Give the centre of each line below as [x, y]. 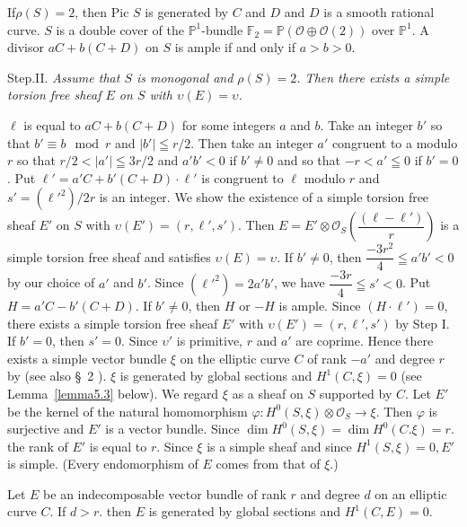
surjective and [46, 429]
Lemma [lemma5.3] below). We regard [113, 393]
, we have [299, 282]
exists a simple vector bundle [87, 358]
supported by [356, 393]
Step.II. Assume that [64, 77]
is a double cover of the [120, 29]
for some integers [229, 124]
